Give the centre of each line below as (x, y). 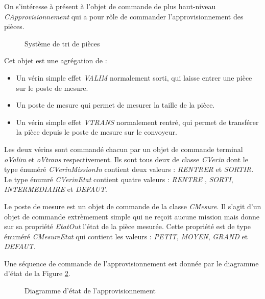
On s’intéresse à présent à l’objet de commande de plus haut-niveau (110, 6)
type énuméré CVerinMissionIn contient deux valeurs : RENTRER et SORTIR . (129, 169)
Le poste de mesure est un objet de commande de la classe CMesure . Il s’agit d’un (133, 206)
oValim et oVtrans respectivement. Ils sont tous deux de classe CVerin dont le (126, 159)
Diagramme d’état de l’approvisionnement (90, 291)
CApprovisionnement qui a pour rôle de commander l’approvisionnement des (124, 16)
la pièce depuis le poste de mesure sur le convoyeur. (97, 132)
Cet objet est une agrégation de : (56, 60)
